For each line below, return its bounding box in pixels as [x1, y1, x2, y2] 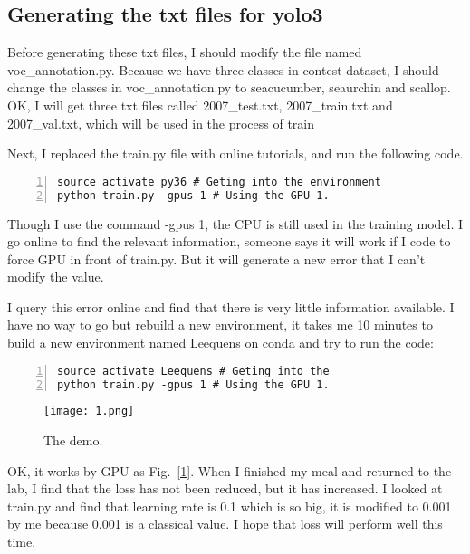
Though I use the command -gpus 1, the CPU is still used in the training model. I [7, 214, 464, 233]
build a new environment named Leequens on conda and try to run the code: [7, 333, 434, 352]
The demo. [43, 431, 103, 450]
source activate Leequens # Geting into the [57, 364, 330, 377]
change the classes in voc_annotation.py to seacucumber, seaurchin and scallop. [7, 78, 451, 97]
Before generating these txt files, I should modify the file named [7, 43, 362, 62]
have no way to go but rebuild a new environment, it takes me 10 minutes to [7, 315, 433, 334]
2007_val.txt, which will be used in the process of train [7, 113, 315, 132]
